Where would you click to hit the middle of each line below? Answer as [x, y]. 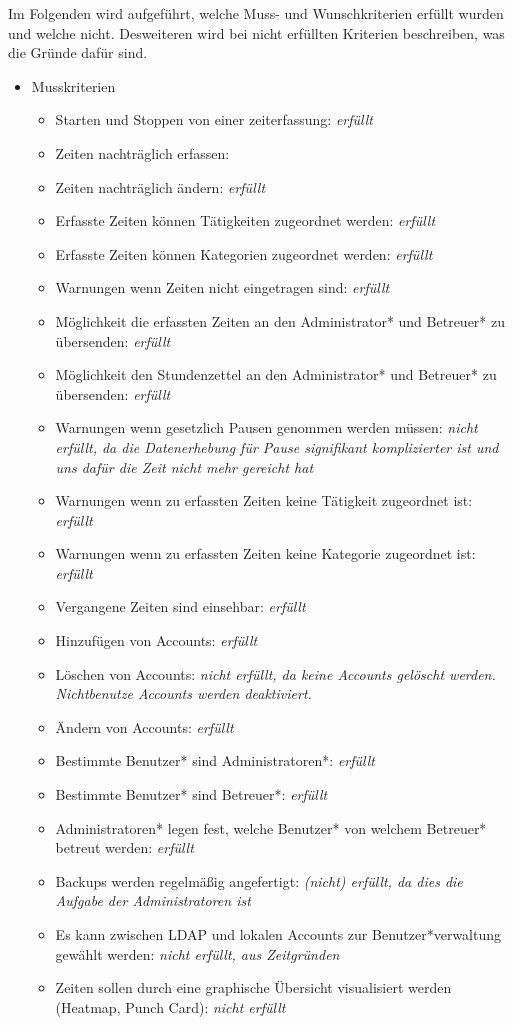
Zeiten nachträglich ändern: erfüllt [160, 186]
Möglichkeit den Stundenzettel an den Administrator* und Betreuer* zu [276, 374]
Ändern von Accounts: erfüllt [144, 726]
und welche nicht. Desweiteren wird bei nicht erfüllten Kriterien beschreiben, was [256, 32]
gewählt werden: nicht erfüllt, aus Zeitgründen [197, 953]
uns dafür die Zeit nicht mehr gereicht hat [184, 466]
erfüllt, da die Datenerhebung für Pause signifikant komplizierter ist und [277, 446]
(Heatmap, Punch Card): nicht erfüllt [170, 1006]
